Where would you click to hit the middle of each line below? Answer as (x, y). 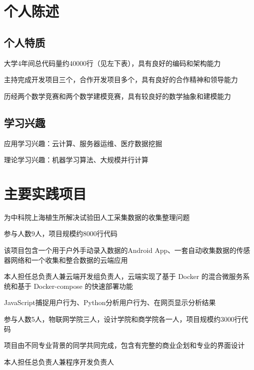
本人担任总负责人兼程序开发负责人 (59, 361)
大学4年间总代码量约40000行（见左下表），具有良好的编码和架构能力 (112, 63)
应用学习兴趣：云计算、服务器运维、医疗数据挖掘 (83, 143)
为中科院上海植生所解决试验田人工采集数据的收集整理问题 (97, 217)
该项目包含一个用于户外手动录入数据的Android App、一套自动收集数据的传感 (127, 250)
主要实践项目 (45, 193)
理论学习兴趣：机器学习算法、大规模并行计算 (76, 160)
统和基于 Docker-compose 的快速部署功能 (69, 286)
